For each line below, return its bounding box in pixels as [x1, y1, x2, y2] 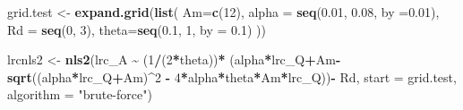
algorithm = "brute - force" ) [7, 85, 152, 104]
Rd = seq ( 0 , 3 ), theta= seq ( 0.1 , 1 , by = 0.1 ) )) [7, 20, 267, 38]
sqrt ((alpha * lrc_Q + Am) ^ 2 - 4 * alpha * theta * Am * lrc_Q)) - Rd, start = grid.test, [7, 67, 457, 86]
